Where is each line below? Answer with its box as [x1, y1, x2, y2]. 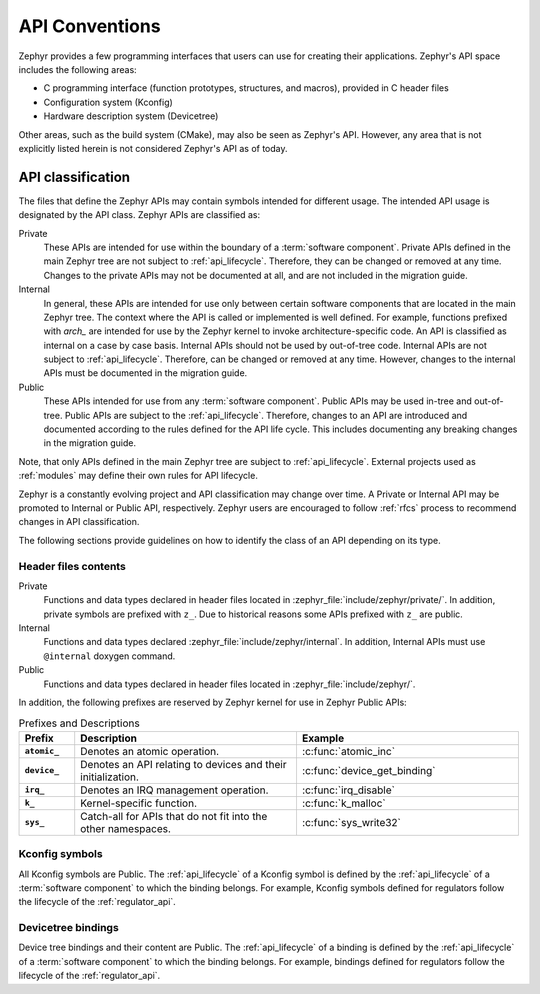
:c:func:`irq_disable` [301, 783, 395, 797]
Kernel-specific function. [80, 796, 197, 810]
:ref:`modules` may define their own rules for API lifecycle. [18, 470, 259, 482]
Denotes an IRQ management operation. [80, 783, 269, 797]
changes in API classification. [18, 516, 140, 528]
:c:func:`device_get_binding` [301, 763, 436, 777]
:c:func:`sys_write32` [301, 815, 402, 829]
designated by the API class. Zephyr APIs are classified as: [18, 209, 261, 221]
